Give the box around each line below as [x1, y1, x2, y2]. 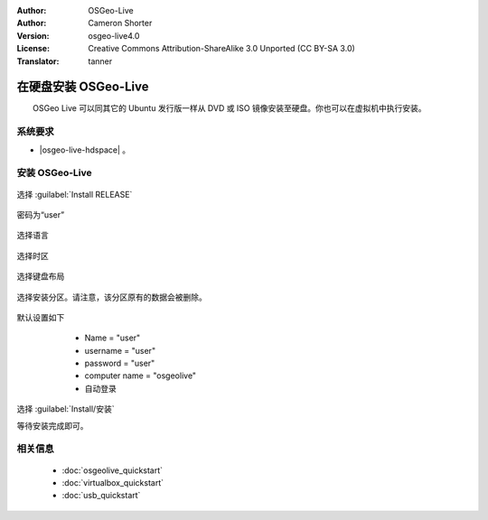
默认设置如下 [16, 311, 65, 322]
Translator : [16, 55, 60, 67]
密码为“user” [16, 209, 65, 220]
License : [16, 43, 50, 54]
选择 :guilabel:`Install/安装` [16, 404, 115, 414]
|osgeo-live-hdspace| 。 [39, 144, 131, 155]
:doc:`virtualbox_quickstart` [61, 477, 164, 487]
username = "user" [84, 345, 156, 356]
